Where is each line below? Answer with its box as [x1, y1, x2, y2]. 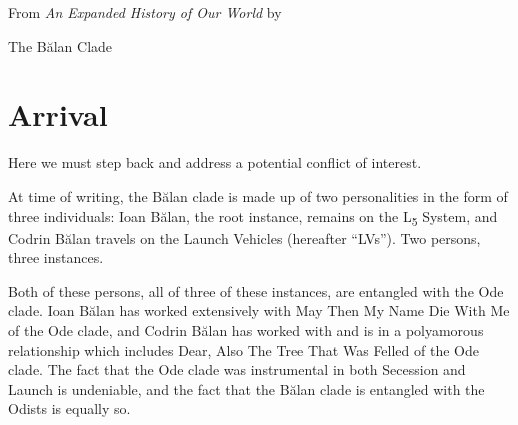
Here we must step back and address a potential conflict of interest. [8, 152, 422, 173]
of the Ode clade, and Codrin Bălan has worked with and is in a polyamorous [8, 320, 484, 340]
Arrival [8, 94, 108, 135]
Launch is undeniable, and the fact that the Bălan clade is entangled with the [8, 378, 485, 399]
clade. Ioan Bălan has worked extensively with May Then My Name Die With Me [8, 300, 510, 321]
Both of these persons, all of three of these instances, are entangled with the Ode [8, 280, 504, 301]
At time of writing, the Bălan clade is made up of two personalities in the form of [8, 185, 508, 206]
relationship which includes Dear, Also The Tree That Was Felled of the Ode [8, 339, 479, 360]
